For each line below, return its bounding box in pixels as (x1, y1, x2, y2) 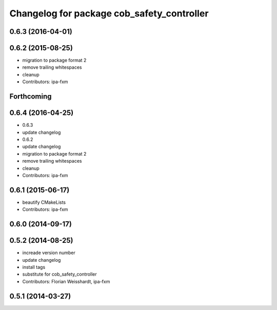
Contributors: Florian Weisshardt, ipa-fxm (22, 278, 110, 284)
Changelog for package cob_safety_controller (9, 8, 209, 19)
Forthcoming (9, 92, 52, 101)
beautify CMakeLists (22, 199, 66, 205)
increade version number (22, 249, 75, 256)
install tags (22, 264, 46, 270)
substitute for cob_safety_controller (22, 271, 97, 277)
